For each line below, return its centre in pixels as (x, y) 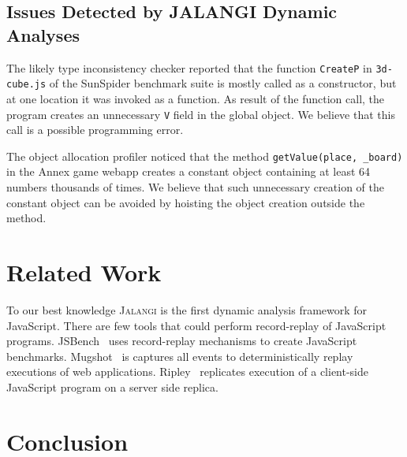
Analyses (43, 34)
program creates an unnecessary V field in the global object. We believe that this (201, 114)
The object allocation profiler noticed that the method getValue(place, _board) (205, 156)
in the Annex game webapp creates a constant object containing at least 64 (189, 171)
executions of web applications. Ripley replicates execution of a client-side (188, 372)
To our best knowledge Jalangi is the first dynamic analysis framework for (187, 309)
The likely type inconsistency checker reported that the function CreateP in (189, 67)
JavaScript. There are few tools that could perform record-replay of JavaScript (196, 325)
